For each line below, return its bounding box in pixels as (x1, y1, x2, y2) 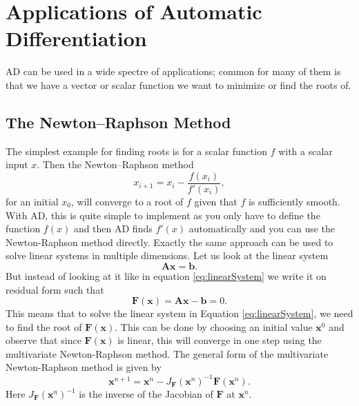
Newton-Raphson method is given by (6, 360, 162, 374)
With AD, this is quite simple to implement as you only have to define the (6, 207, 320, 222)
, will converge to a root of (71, 194, 184, 208)
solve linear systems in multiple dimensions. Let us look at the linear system (6, 248, 329, 263)
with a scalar (278, 143, 333, 158)
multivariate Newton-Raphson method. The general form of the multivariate (6, 346, 329, 361)
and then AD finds (73, 221, 153, 236)
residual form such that (6, 282, 104, 296)
